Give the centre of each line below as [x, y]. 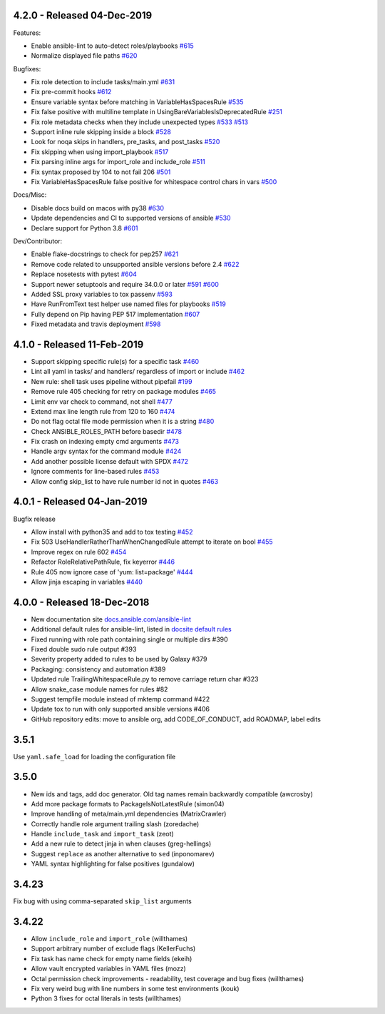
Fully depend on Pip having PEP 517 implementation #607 [115, 314]
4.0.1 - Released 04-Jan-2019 [80, 502]
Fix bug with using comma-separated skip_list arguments [102, 901]
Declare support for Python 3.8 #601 [84, 228]
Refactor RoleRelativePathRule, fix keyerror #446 [103, 562]
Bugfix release [35, 519]
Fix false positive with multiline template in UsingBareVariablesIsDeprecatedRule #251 [157, 112]
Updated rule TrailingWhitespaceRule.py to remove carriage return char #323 [145, 679]
